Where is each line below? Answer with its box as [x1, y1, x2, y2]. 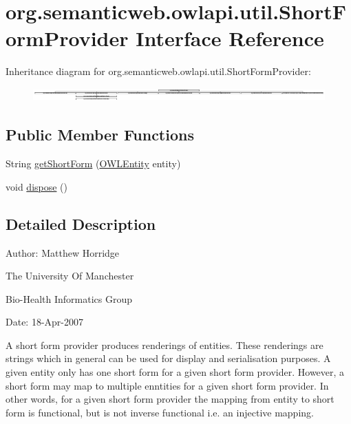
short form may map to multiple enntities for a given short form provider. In [6, 378, 329, 392]
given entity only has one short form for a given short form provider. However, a [6, 365, 345, 379]
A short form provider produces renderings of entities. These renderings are [6, 337, 323, 352]
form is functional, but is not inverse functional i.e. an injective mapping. [6, 405, 314, 419]
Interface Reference [136, 24, 324, 52]
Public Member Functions [6, 124, 194, 145]
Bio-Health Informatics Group [6, 291, 133, 306]
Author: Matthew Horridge [6, 245, 120, 259]
